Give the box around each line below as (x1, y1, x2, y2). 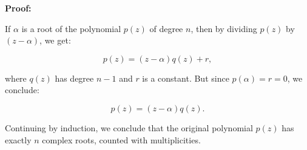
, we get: (39, 34, 71, 47)
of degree (149, 22, 183, 34)
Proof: (5, 2, 32, 14)
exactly (5, 133, 32, 146)
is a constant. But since (142, 71, 229, 84)
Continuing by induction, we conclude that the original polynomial (5, 121, 253, 134)
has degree (55, 71, 94, 84)
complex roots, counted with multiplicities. (42, 133, 201, 146)
